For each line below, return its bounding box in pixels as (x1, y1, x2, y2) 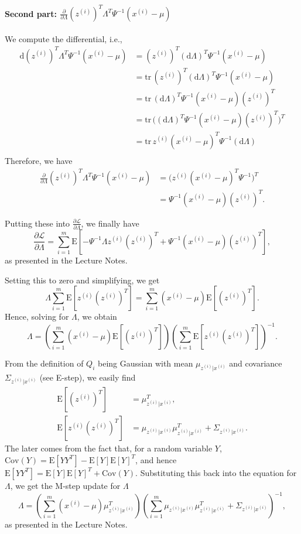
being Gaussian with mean (98, 357, 193, 369)
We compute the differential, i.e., (5, 32, 122, 44)
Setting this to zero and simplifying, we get (5, 273, 160, 286)
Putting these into (5, 217, 70, 229)
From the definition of (5, 357, 84, 369)
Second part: (5, 7, 57, 19)
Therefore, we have (5, 154, 73, 166)
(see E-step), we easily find (39, 371, 136, 384)
